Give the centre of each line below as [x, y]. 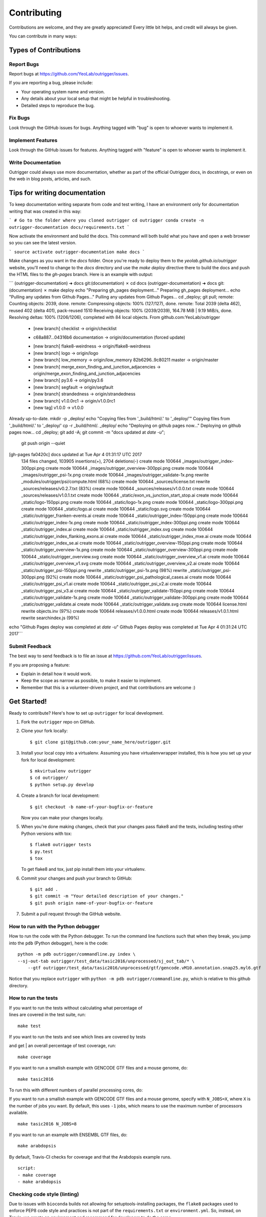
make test [29, 1026]
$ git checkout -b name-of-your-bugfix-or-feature [91, 807]
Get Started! [28, 701]
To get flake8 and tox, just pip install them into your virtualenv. [83, 869]
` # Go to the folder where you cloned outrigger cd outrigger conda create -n [106, 221]
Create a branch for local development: [60, 795]
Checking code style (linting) [44, 1194]
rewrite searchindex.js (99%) [50, 618]
